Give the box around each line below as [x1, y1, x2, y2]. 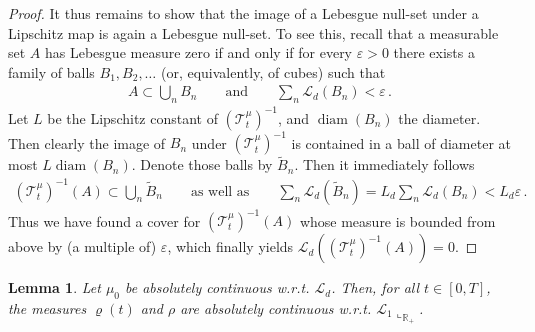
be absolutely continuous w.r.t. [125, 277, 310, 298]
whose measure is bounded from [299, 210, 496, 231]
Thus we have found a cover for [8, 210, 201, 231]
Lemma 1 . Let [8, 277, 101, 298]
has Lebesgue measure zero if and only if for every [45, 42, 353, 63]
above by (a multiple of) [8, 236, 157, 257]
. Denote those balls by [131, 154, 273, 175]
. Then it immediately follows [294, 154, 475, 175]
